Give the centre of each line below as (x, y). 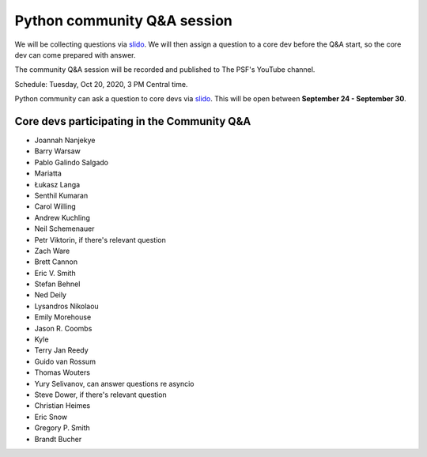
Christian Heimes (62, 406)
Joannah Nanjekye (65, 140)
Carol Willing (55, 206)
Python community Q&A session (124, 21)
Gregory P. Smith (62, 428)
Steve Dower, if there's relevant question (101, 395)
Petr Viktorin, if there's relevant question (100, 240)
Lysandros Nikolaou (66, 306)
